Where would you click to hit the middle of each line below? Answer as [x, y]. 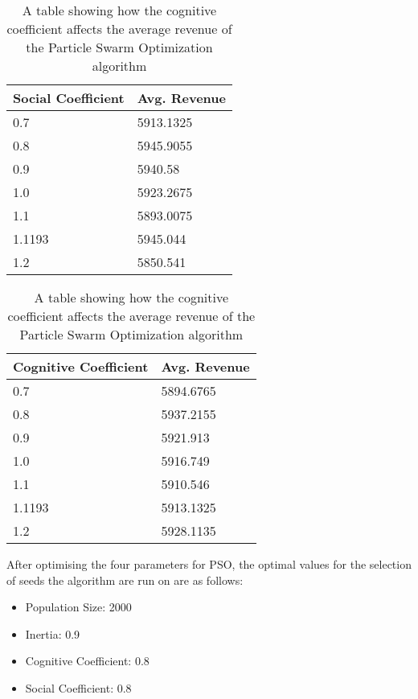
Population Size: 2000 [78, 607]
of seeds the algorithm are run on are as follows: [125, 580]
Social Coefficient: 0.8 [78, 687]
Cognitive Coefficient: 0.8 [87, 661]
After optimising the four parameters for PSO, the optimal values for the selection [209, 564]
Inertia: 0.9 [53, 633]
